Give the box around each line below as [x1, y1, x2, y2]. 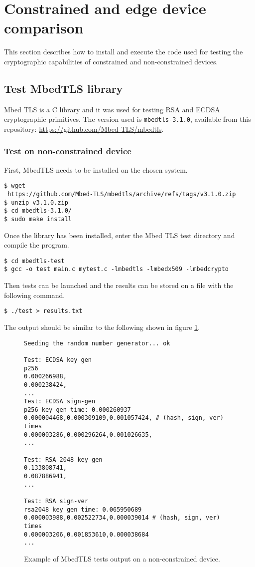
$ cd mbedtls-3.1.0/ [4, 207, 72, 215]
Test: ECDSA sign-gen [24, 398, 96, 405]
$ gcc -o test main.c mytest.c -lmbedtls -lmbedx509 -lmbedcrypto [4, 266, 229, 273]
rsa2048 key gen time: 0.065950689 [24, 506, 142, 513]
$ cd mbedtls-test [4, 257, 65, 265]
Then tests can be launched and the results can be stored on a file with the [4, 280, 234, 290]
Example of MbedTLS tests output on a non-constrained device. [24, 553, 220, 564]
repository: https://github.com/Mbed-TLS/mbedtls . [4, 123, 164, 134]
